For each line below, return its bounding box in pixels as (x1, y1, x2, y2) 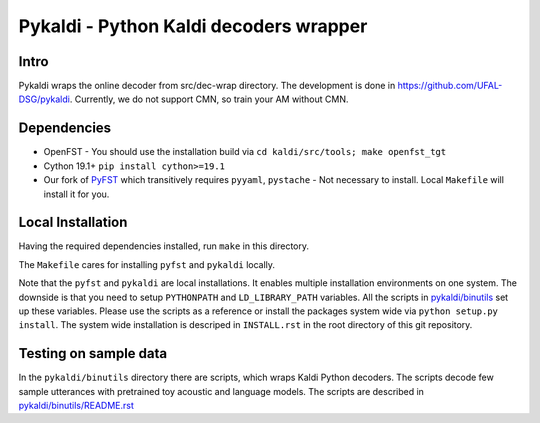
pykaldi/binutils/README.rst (18, 400, 135, 412)
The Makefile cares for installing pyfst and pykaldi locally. (18, 258, 275, 270)
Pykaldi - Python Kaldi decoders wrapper (18, 15, 368, 37)
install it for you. (43, 188, 110, 200)
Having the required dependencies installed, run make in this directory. (18, 240, 310, 252)
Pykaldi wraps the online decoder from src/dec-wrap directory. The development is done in (18, 80, 396, 92)
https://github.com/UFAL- (397, 80, 503, 92)
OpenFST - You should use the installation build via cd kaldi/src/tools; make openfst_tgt (43, 146, 447, 158)
